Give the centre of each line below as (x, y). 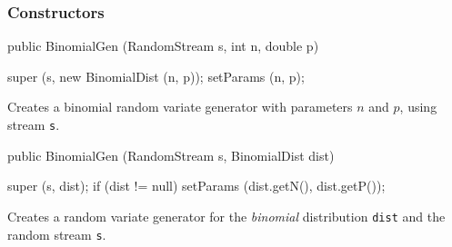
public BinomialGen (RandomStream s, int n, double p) (163, 46)
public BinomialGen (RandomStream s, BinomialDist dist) (171, 155)
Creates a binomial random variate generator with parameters (180, 107)
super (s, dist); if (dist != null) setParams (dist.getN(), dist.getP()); (196, 186)
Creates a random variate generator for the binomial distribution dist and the (226, 216)
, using (418, 107)
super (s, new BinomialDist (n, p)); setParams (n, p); (156, 76)
